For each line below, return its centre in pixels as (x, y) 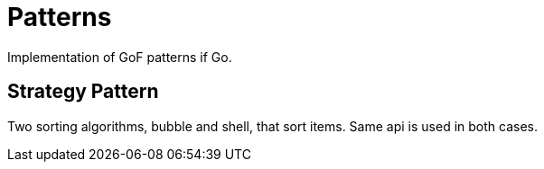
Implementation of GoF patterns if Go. (120, 57)
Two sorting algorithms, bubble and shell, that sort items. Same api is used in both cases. (272, 126)
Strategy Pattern (83, 92)
